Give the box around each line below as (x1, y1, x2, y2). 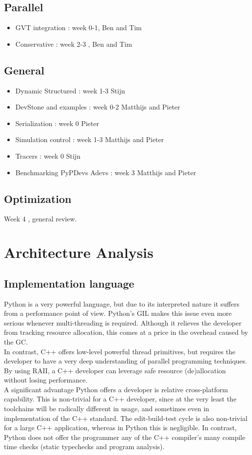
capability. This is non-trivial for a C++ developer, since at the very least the (4, 394, 236, 404)
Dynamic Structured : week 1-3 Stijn (15, 85, 125, 95)
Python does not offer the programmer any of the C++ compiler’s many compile (4, 432, 246, 442)
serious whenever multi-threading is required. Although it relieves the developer (4, 317, 242, 328)
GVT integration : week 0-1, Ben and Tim (15, 22, 142, 33)
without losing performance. (4, 375, 88, 385)
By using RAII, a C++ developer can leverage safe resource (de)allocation (4, 365, 226, 375)
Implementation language (4, 275, 135, 291)
